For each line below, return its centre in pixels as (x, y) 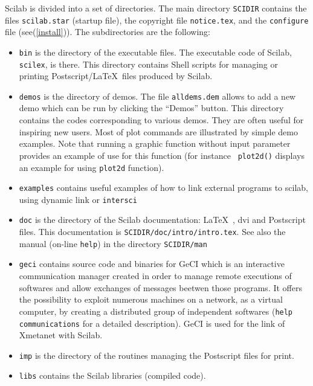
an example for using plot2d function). (92, 167)
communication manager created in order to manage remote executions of (155, 276)
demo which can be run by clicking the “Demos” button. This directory (151, 108)
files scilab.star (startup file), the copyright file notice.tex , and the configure (157, 20)
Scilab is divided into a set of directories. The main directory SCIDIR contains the (156, 8)
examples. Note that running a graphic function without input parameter (155, 143)
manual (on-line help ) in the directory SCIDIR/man (113, 243)
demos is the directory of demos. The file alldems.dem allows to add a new (157, 96)
